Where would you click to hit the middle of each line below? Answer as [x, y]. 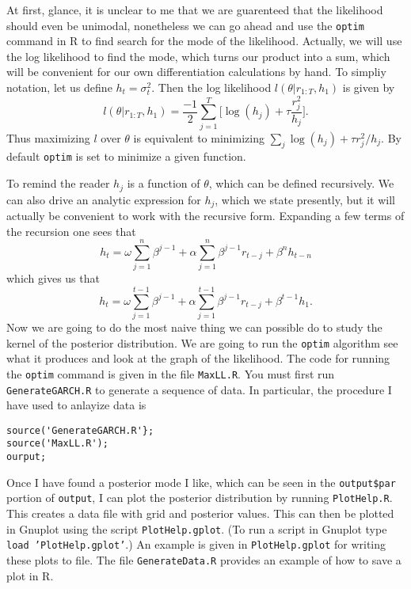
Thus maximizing [48, 137]
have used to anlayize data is [76, 405]
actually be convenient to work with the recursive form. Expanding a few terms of [205, 215]
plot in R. [30, 575]
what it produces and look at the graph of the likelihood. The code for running [198, 358]
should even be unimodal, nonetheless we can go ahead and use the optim [185, 25]
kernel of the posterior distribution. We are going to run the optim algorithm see [202, 342]
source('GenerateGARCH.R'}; [80, 430]
